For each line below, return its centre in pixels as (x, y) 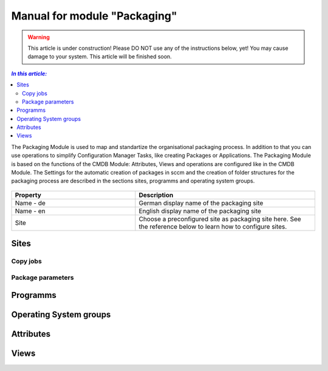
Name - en (30, 211)
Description (156, 195)
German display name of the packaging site (201, 203)
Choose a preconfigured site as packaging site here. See (220, 219)
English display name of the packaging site (200, 211)
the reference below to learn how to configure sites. (213, 226)
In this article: (29, 74)
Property (28, 195)
